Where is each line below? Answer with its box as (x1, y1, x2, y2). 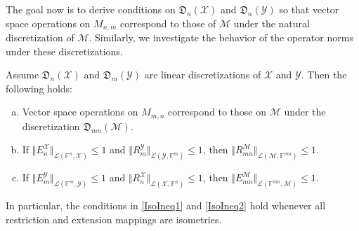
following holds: (6, 80, 72, 95)
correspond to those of (119, 15, 216, 30)
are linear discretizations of (144, 67, 261, 82)
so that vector (279, 2, 339, 16)
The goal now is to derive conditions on (6, 2, 176, 16)
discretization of (6, 30, 74, 45)
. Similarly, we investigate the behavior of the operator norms (89, 30, 353, 45)
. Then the (301, 67, 347, 82)
